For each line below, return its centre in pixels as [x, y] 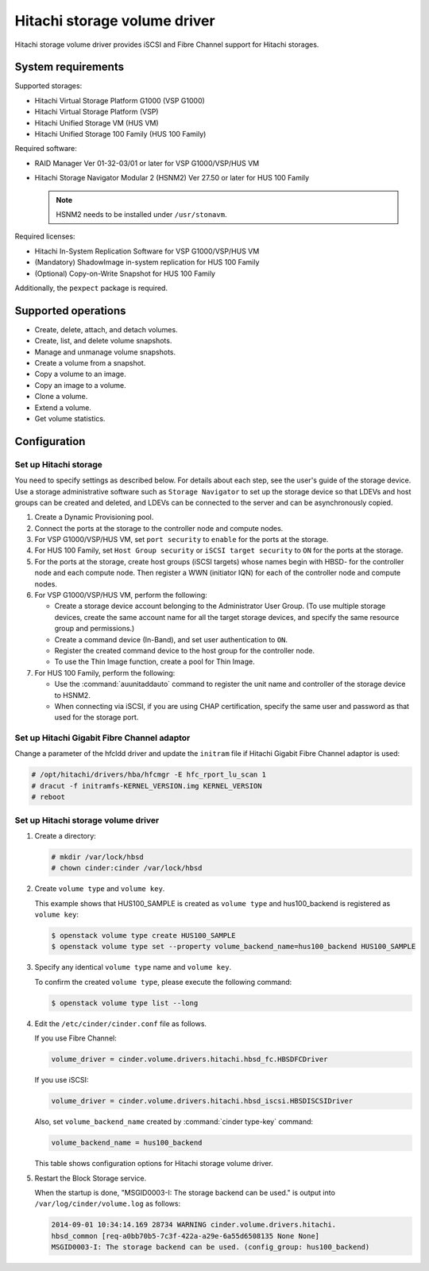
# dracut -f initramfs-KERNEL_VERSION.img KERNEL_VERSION [147, 786]
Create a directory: [66, 835]
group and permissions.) [95, 629]
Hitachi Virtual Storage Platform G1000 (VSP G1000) [120, 100]
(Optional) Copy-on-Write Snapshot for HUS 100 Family [125, 273]
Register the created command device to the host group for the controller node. [185, 650]
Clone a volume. [61, 397]
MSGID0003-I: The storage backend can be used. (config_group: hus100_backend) [211, 1247]
